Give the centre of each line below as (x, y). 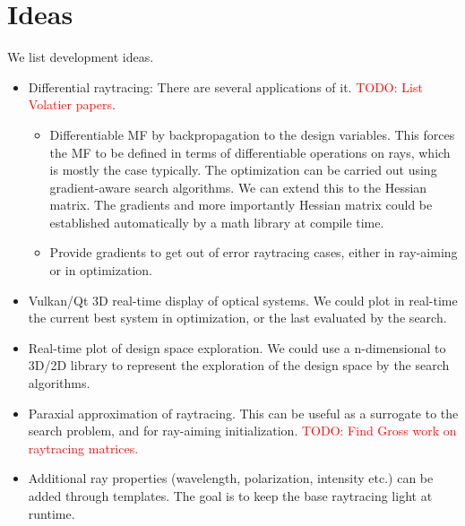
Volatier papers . (72, 104)
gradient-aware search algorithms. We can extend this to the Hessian (238, 187)
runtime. (52, 513)
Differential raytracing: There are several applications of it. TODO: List (225, 86)
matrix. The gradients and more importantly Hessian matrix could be (241, 205)
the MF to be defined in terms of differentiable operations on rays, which (250, 152)
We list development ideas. (81, 57)
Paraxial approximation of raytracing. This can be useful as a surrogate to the (243, 413)
